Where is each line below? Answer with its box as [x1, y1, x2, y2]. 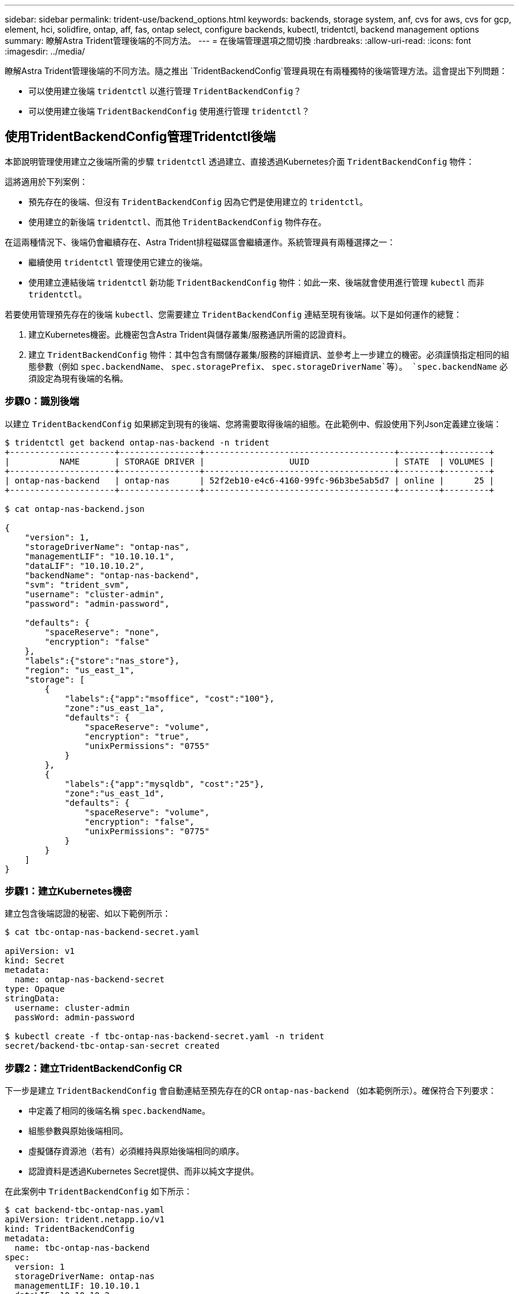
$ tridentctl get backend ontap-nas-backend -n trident [5, 437, 270, 447]
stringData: [5, 994, 60, 1004]
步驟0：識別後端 [5, 395, 79, 408]
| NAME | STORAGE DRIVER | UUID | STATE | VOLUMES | [5, 456, 495, 466]
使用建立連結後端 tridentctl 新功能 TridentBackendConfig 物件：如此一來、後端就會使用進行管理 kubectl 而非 [28, 277, 485, 287]
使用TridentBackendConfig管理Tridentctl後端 [5, 129, 275, 145]
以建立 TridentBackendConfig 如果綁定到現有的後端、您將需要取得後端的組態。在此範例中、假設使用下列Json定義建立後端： [5, 418, 502, 429]
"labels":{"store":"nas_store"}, [24, 655, 180, 665]
